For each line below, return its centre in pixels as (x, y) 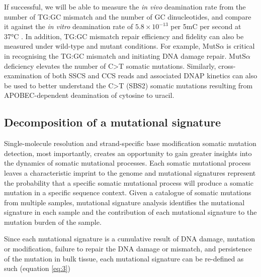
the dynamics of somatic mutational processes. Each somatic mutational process (127, 163)
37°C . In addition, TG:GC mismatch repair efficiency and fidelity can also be (124, 36)
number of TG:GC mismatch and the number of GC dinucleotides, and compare (128, 16)
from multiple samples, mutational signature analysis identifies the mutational (124, 202)
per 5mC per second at (206, 26)
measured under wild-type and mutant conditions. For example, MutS (112, 46)
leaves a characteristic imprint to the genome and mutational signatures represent (130, 172)
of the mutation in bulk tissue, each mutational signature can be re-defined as (124, 258)
